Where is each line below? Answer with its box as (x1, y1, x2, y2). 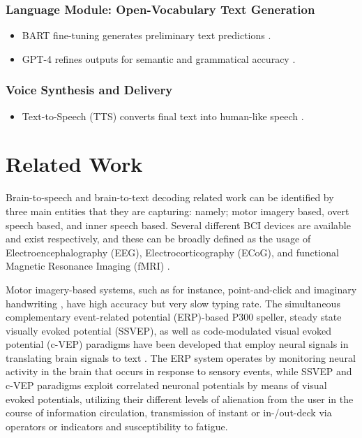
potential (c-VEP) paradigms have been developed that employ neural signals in (6, 337, 349, 351)
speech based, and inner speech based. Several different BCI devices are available (6, 217, 351, 232)
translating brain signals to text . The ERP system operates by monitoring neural (6, 350, 356, 365)
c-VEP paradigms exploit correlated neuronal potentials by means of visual (6, 378, 327, 393)
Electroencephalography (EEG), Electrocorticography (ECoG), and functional (6, 244, 339, 259)
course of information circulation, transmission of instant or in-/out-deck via (6, 405, 332, 420)
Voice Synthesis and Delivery (6, 81, 173, 98)
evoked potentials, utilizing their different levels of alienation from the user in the (6, 391, 354, 406)
